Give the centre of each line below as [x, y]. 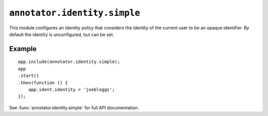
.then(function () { [43, 83]
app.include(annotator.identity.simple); [69, 62]
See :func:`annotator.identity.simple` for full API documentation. [74, 108]
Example [23, 49]
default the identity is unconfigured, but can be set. [62, 34]
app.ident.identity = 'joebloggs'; [71, 89]
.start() [29, 76]
